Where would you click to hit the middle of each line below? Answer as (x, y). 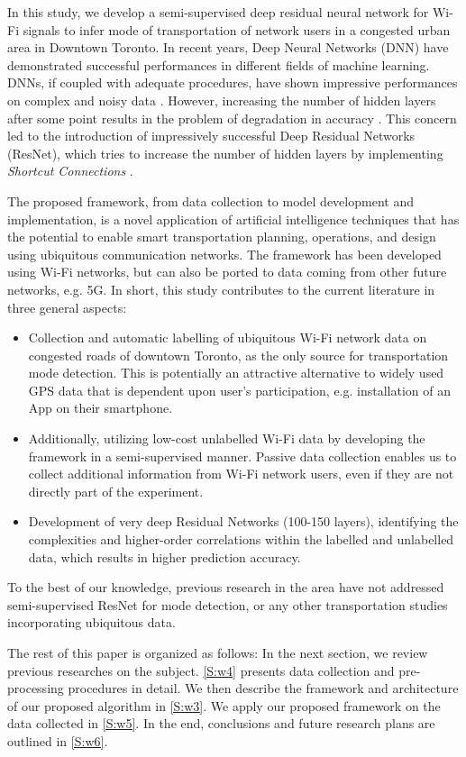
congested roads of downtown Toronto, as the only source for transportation (238, 355)
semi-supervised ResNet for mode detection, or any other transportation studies (228, 604)
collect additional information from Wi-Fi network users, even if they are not (241, 474)
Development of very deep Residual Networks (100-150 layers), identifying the (243, 521)
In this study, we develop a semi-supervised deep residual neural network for (218, 12)
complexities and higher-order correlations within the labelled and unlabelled (241, 539)
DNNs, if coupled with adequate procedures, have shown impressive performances (233, 82)
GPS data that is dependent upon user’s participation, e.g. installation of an (239, 390)
